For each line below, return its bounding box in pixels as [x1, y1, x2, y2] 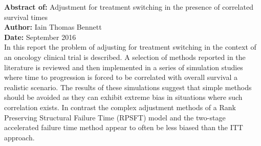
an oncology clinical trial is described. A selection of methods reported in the [4, 51, 246, 62]
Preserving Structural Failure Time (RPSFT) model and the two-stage [4, 112, 226, 122]
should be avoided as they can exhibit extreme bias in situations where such [4, 92, 243, 102]
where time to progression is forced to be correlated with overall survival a [4, 72, 237, 82]
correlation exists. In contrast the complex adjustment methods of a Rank [4, 101, 236, 112]
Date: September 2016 [4, 31, 76, 42]
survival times [4, 11, 48, 22]
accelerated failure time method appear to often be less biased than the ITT [4, 122, 243, 133]
